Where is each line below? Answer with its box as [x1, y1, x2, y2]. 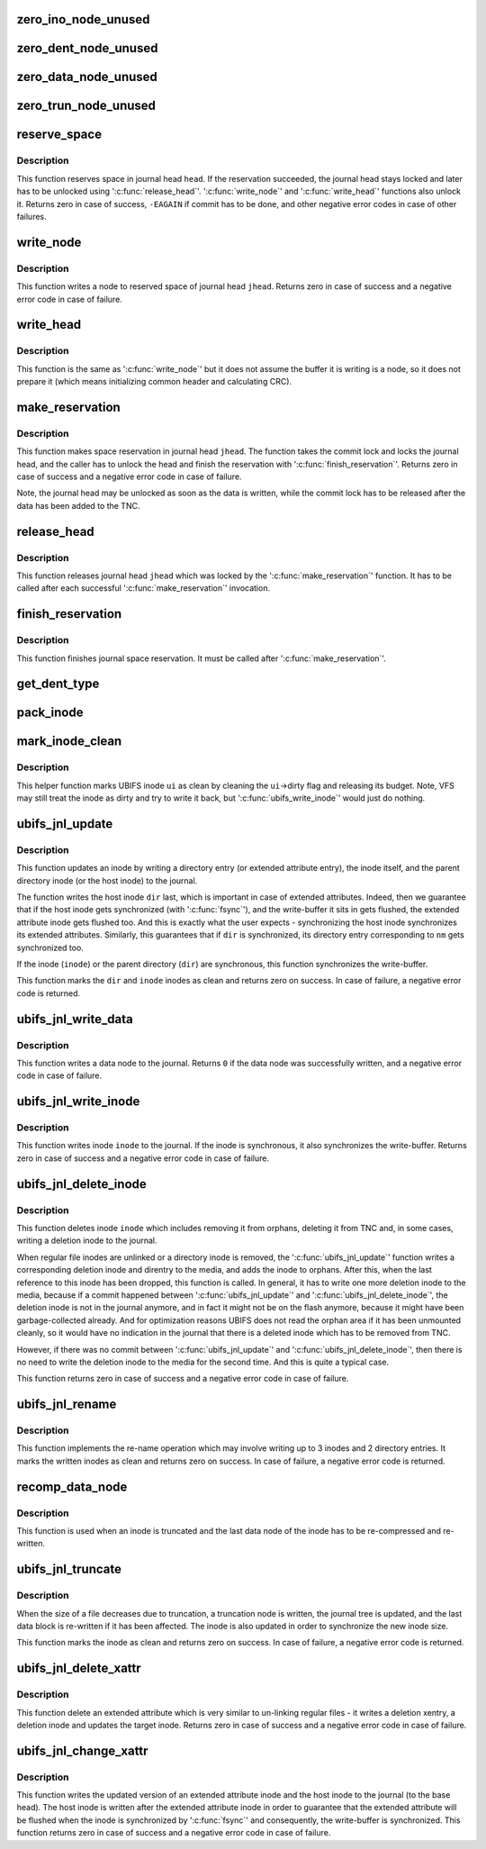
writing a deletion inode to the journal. [16, 1235, 157, 1246]
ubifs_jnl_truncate [16, 1562, 121, 1577]
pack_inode [16, 705, 84, 721]
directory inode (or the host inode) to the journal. [16, 875, 198, 886]
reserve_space [16, 127, 103, 142]
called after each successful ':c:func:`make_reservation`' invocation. [16, 583, 270, 594]
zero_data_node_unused [16, 69, 157, 85]
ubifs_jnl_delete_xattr [16, 1661, 141, 1676]
